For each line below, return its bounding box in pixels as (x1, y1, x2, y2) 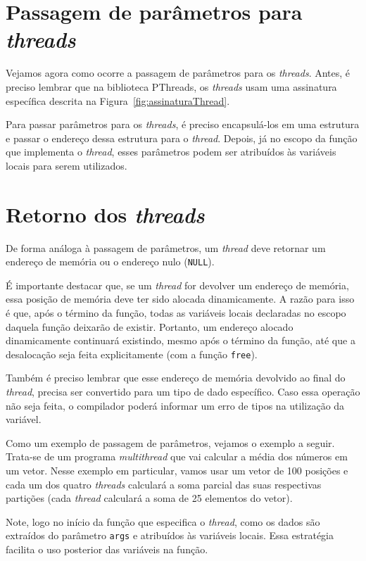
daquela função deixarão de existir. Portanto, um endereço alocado (6, 319, 294, 334)
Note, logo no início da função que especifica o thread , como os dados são (6, 514, 320, 529)
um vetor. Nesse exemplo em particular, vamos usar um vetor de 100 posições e (6, 463, 348, 478)
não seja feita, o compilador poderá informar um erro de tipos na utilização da (6, 398, 345, 412)
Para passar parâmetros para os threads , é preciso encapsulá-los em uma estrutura (6, 117, 360, 132)
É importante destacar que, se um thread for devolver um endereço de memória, (6, 277, 349, 292)
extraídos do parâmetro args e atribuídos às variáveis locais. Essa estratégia (6, 528, 334, 543)
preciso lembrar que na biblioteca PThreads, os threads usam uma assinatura (6, 79, 337, 94)
